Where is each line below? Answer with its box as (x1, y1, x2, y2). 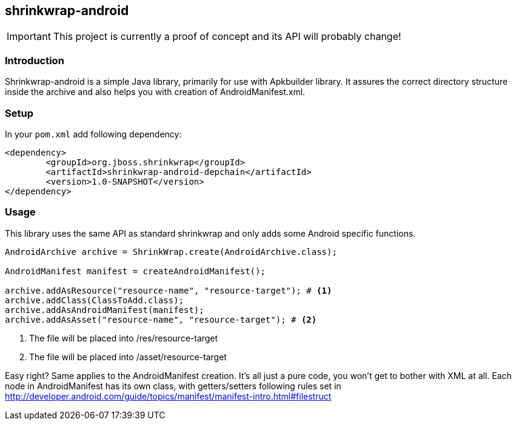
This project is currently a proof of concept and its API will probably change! (53, 30, 401, 43)
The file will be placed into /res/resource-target (29, 332, 218, 343)
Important (7, 30, 51, 43)
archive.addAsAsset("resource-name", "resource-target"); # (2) (5, 314, 317, 325)
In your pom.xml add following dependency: (5, 128, 182, 139)
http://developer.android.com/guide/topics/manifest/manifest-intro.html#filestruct (5, 390, 332, 401)
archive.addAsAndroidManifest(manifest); (5, 305, 204, 315)
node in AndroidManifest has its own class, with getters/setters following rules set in (5, 380, 341, 391)
